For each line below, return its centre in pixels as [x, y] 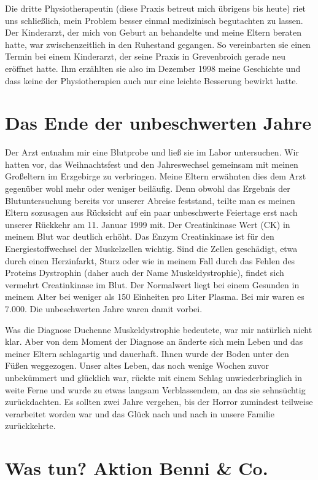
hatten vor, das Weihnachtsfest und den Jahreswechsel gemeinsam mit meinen [152, 164]
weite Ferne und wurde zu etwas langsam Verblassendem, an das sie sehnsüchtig [155, 389]
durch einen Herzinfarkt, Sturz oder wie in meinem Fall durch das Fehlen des [150, 260]
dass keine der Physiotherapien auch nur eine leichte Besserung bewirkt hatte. [152, 80]
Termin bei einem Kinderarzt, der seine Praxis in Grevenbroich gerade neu [145, 56]
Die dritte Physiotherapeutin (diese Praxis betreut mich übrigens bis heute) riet [156, 8]
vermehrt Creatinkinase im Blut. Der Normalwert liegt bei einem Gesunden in [152, 284]
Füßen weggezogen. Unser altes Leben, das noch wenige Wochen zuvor [137, 365]
